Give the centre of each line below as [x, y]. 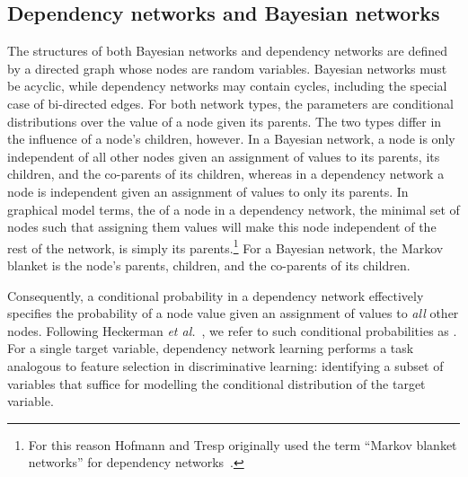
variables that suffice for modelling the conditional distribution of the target [216, 383]
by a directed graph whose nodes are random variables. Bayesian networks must [227, 68]
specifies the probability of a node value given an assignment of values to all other [233, 313]
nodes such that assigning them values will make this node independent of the [222, 227]
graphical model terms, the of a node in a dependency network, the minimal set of [234, 209]
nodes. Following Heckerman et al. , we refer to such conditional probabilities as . [232, 330]
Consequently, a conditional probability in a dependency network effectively [216, 295]
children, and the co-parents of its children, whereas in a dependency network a [226, 174]
